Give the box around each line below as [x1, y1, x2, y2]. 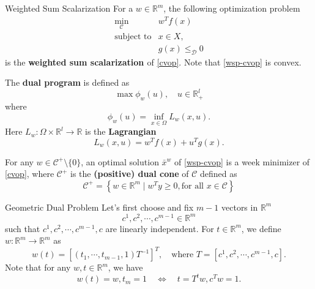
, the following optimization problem [163, 2, 300, 14]
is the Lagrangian [85, 125, 157, 138]
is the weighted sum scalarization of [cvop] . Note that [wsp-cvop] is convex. [5, 55, 302, 68]
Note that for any [5, 261, 71, 274]
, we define [241, 222, 281, 235]
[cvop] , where [5, 167, 54, 180]
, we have [108, 261, 143, 274]
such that [5, 222, 40, 235]
